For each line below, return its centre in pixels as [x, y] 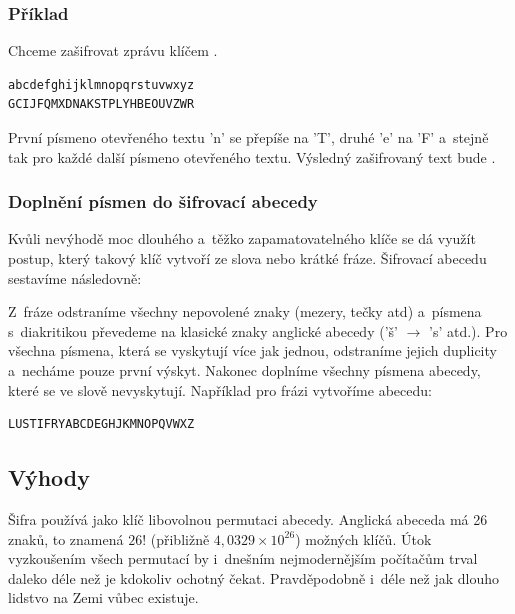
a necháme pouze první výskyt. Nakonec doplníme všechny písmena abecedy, [244, 369]
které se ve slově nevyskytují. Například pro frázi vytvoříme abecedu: [220, 389]
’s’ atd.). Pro [468, 330]
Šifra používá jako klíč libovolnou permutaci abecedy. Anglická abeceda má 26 [248, 518]
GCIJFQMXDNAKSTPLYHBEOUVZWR [101, 104]
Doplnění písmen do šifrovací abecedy [163, 201]
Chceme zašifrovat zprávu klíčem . [113, 50]
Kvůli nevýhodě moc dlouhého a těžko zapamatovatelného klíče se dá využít [242, 238]
